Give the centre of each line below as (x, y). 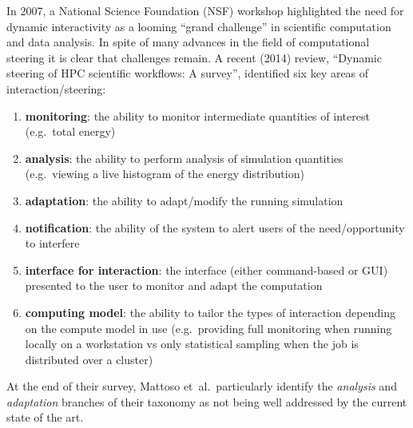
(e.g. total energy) (70, 131)
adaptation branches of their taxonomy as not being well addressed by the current (207, 401)
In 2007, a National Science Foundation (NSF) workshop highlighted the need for (205, 10)
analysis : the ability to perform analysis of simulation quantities (184, 158)
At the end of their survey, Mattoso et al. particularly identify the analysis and (202, 386)
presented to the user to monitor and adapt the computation (174, 285)
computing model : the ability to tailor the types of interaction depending (210, 312)
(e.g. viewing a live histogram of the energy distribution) (165, 174)
